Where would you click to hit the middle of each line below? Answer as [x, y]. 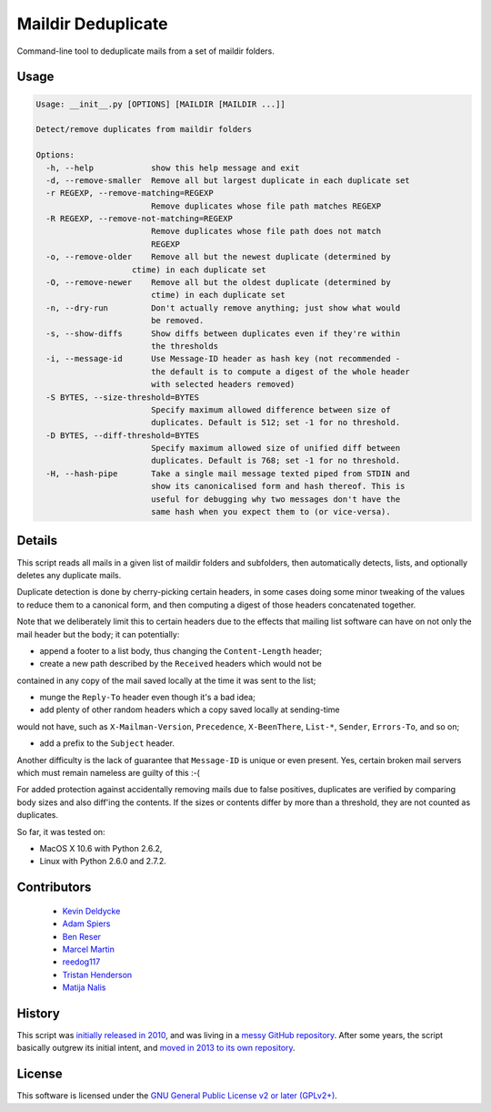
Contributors [54, 888]
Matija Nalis [84, 987]
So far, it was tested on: [61, 831]
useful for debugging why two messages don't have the [276, 499]
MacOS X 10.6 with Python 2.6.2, [101, 848]
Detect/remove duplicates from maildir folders [144, 129]
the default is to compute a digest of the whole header [281, 372]
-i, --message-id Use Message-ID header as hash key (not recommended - [223, 359]
